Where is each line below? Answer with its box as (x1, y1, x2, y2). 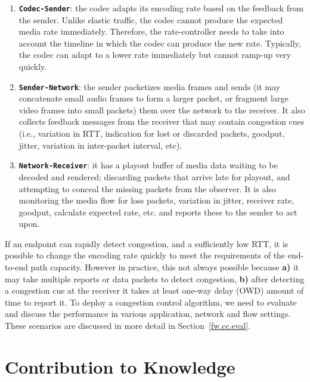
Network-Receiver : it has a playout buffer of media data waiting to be (18, 159, 278, 171)
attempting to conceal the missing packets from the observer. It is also (18, 182, 276, 195)
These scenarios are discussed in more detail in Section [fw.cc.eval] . (5, 319, 250, 332)
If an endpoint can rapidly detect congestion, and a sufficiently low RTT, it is (5, 237, 289, 249)
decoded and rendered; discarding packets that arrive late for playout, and (18, 170, 290, 183)
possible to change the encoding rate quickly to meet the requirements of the (5, 249, 286, 261)
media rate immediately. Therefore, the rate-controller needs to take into (18, 25, 284, 38)
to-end (5, 261, 28, 273)
